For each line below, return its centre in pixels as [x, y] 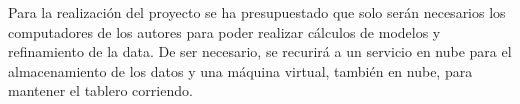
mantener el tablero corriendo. [100, 90]
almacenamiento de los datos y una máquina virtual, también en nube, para [240, 70]
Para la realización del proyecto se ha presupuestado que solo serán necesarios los [257, 12]
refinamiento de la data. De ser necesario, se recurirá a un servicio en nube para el [260, 51]
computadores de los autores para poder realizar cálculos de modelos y [224, 31]
